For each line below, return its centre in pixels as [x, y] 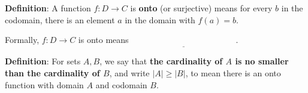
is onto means [103, 40]
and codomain [121, 84]
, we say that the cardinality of [161, 61]
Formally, [22, 40]
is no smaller [262, 61]
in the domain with [160, 19]
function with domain [44, 84]
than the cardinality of [52, 73]
